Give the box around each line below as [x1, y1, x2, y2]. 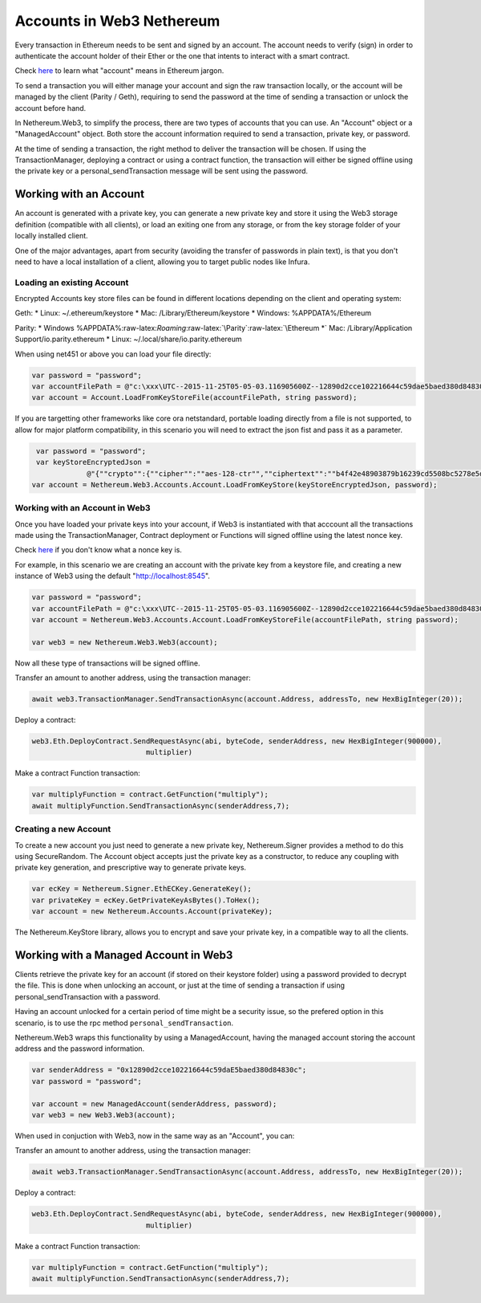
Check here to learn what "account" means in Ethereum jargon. [14, 66, 224, 75]
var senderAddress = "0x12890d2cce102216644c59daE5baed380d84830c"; [31, 1065, 307, 1075]
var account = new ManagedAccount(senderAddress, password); [31, 1099, 277, 1108]
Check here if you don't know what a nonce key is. [14, 545, 182, 555]
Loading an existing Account [14, 277, 129, 288]
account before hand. [14, 103, 87, 112]
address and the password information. [14, 1044, 145, 1053]
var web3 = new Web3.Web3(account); [31, 1110, 176, 1119]
